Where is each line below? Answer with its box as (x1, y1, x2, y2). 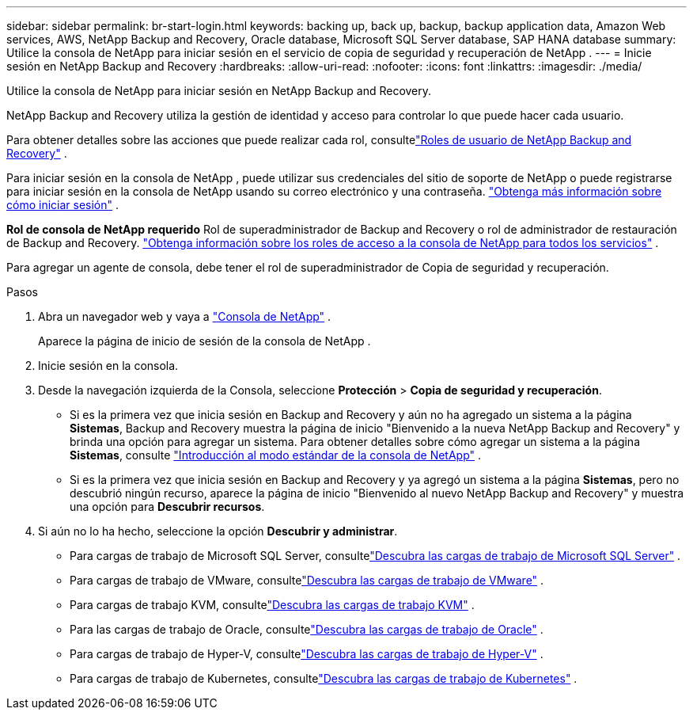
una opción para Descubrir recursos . (70, 500, 265, 513)
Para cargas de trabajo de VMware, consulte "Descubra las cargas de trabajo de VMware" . (70, 573, 544, 587)
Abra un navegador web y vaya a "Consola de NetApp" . (38, 310, 331, 323)
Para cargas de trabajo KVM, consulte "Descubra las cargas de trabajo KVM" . (70, 598, 475, 611)
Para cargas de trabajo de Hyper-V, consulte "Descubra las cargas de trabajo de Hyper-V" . (70, 647, 543, 661)
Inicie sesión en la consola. (38, 359, 179, 372)
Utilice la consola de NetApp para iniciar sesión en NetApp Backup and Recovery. (6, 84, 432, 97)
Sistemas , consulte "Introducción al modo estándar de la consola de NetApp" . (70, 448, 482, 462)
